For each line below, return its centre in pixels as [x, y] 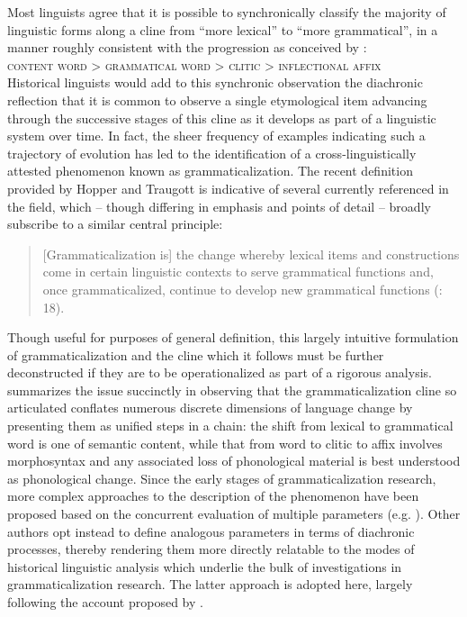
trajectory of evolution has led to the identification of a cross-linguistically [212, 153]
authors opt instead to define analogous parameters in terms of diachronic [211, 531]
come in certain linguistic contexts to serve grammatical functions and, [238, 272]
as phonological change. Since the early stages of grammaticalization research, [222, 478]
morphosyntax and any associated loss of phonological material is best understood [234, 461]
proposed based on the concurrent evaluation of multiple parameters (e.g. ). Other [234, 514]
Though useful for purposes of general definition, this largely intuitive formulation [233, 337]
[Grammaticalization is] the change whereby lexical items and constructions [251, 254]
